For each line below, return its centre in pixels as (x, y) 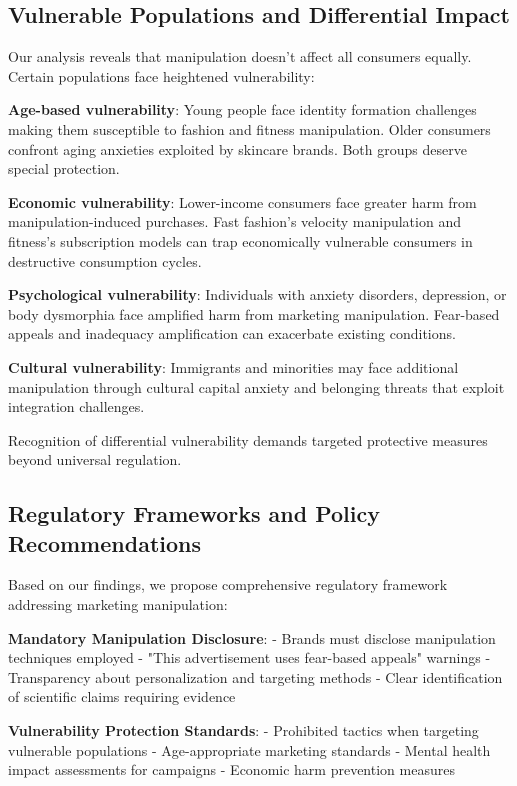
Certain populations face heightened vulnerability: (161, 75)
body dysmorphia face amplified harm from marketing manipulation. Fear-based (254, 313)
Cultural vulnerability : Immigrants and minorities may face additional (233, 366)
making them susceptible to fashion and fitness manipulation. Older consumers (249, 128)
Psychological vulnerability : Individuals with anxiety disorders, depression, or (257, 294)
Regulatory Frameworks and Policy (194, 513)
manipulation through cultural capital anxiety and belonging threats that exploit (256, 386)
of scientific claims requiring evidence (122, 696)
